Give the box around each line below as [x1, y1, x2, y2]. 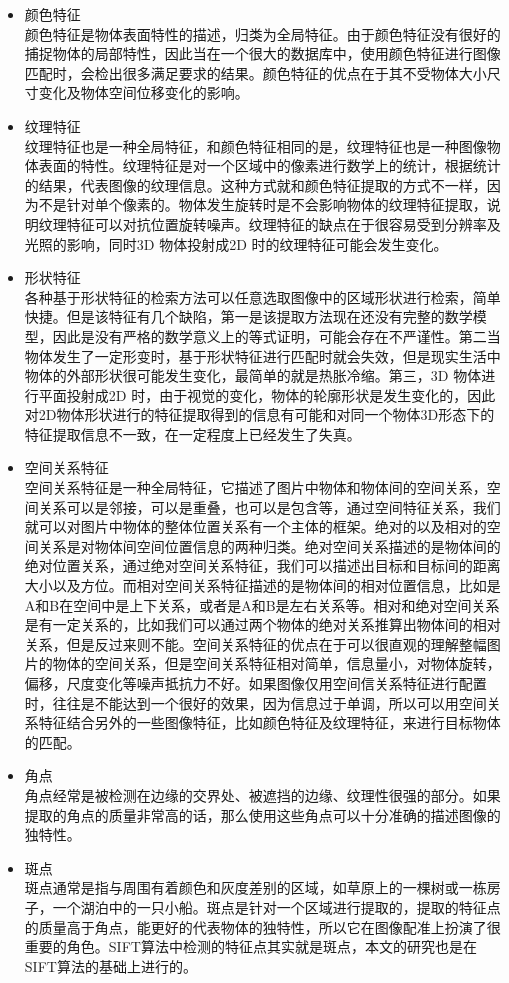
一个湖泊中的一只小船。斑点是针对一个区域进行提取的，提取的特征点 [52, 896, 501, 917]
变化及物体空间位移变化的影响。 [38, 82, 249, 103]
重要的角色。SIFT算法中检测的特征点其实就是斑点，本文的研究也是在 [24, 936, 477, 957]
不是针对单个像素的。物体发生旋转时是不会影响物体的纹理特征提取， [38, 194, 487, 215]
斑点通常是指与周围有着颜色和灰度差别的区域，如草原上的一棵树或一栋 [24, 877, 487, 898]
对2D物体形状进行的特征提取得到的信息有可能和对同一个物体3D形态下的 [24, 404, 495, 425]
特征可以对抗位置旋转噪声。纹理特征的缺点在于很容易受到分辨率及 [66, 213, 501, 234]
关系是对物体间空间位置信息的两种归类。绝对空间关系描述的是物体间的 [38, 535, 501, 556]
